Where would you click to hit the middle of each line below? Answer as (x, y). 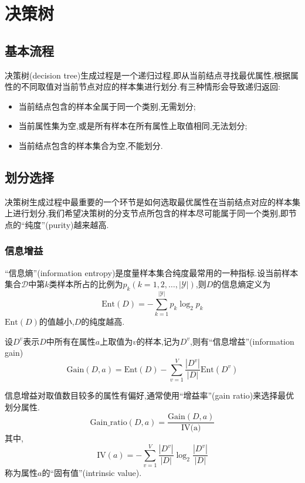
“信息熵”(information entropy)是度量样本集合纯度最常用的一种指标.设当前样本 (152, 272)
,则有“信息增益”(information (242, 341)
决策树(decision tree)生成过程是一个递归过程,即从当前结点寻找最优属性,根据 (148, 75)
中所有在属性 (71, 341)
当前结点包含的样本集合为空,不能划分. (91, 145)
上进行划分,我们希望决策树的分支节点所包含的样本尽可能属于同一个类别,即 (147, 213)
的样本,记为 (158, 341)
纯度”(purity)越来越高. (67, 224)
